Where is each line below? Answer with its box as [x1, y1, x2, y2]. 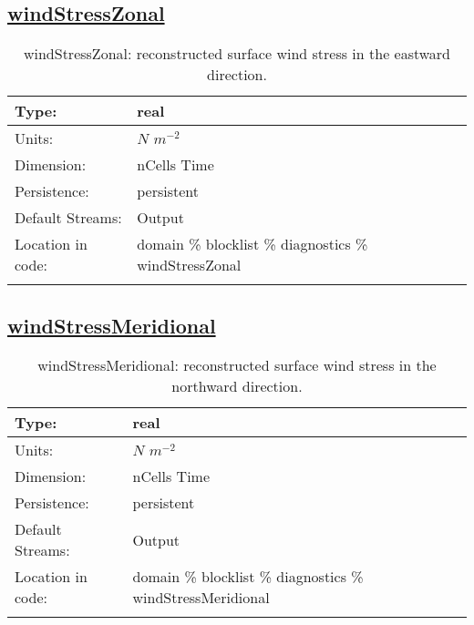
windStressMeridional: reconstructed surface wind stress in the [37, 354, 437, 376]
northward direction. [171, 375, 303, 397]
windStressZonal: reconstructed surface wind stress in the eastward [23, 43, 451, 65]
